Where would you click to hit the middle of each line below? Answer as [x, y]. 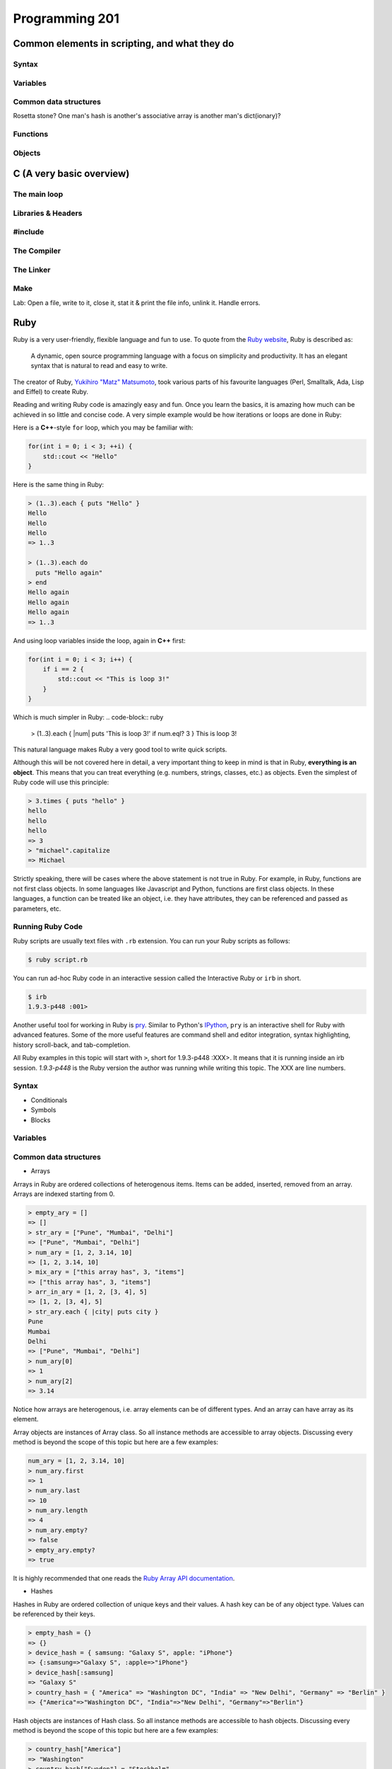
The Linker [32, 270]
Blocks [41, 1120]
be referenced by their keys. [54, 1614]
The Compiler [37, 251]
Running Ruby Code [48, 927]
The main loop [38, 195]
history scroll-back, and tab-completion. [72, 1044]
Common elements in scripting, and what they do [124, 44]
